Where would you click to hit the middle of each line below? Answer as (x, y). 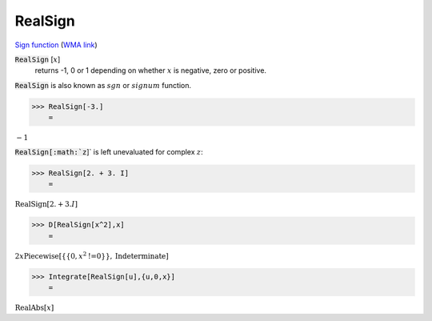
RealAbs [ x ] (34, 308)
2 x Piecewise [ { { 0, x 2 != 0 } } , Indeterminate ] (92, 255)
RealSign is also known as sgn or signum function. (103, 85)
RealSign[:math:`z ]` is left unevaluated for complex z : (109, 151)
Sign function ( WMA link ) (56, 45)
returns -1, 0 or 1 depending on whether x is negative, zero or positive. (151, 70)
